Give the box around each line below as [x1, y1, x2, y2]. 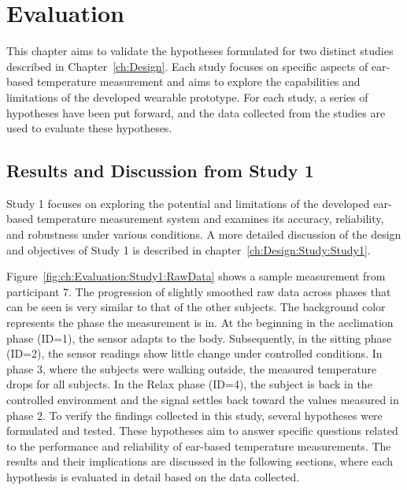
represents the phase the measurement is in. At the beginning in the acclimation [6, 314, 394, 331]
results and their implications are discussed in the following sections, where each [6, 453, 394, 470]
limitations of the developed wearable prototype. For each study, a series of [6, 88, 368, 105]
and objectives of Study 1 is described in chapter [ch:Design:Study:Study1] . [6, 241, 371, 258]
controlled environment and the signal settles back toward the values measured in [6, 392, 399, 408]
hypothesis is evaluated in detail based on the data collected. [6, 468, 300, 484]
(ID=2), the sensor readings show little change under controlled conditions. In [6, 345, 383, 362]
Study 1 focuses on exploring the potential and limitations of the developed [6, 195, 370, 211]
